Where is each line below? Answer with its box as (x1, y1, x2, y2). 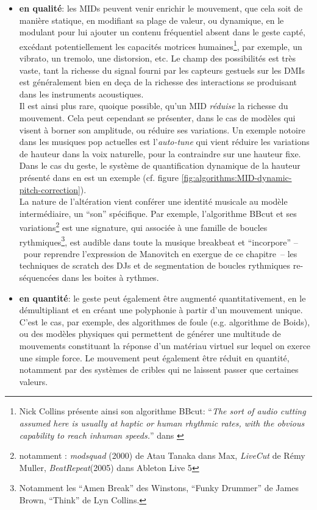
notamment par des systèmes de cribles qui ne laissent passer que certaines (19, 363, 299, 376)
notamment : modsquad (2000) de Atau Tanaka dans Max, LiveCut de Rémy (19, 449, 305, 462)
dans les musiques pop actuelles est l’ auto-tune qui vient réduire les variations (19, 135, 310, 148)
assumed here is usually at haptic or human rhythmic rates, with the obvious (19, 416, 305, 429)
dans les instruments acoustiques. (19, 87, 144, 100)
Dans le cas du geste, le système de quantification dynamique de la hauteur (19, 159, 301, 172)
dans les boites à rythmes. (62, 271, 159, 284)
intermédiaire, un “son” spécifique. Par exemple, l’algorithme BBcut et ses (19, 207, 297, 219)
